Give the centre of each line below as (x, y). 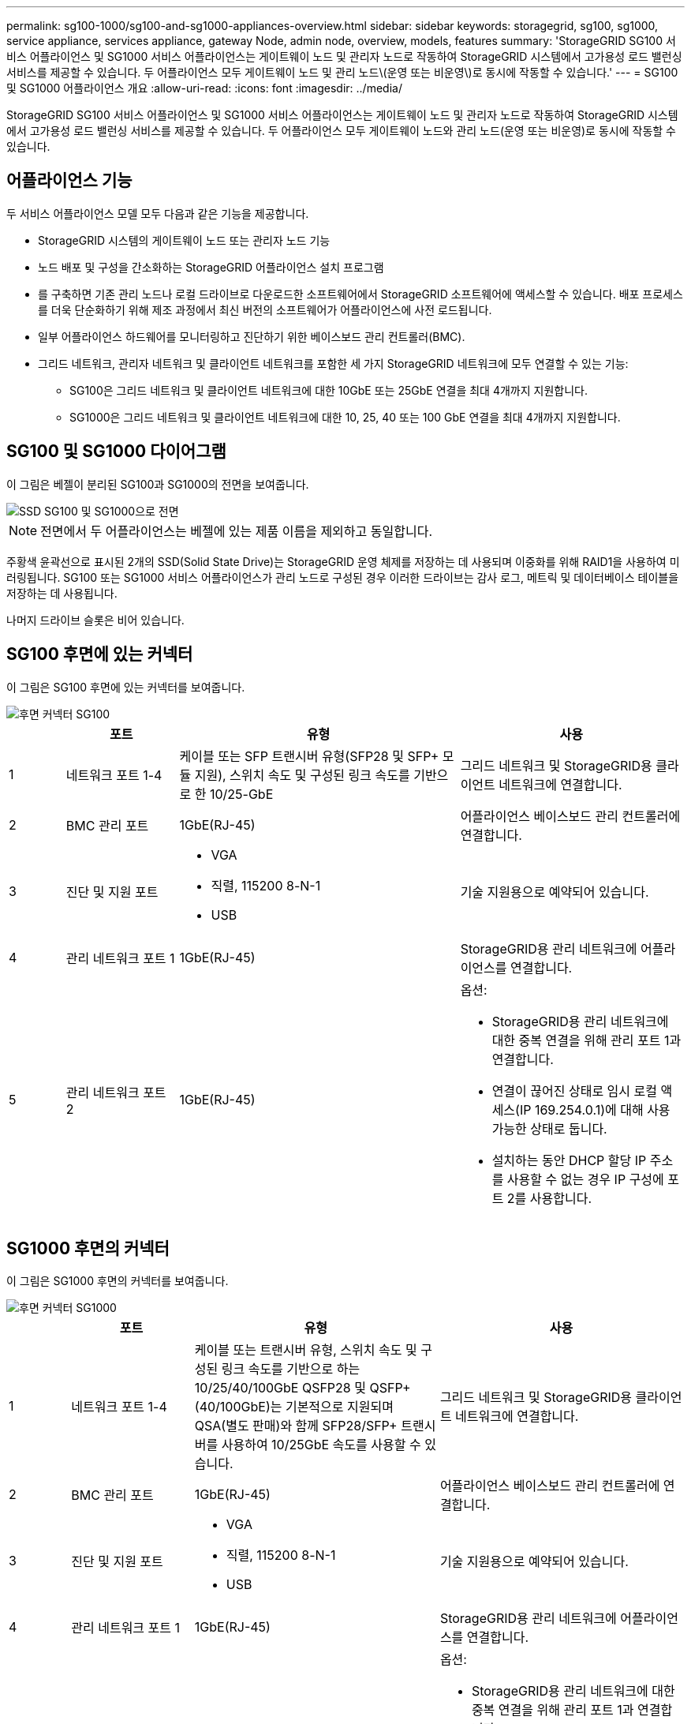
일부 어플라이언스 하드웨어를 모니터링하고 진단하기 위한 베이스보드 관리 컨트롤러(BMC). (252, 336)
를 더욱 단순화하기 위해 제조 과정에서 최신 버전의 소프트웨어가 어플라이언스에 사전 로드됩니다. (265, 309)
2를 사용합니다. (549, 1198)
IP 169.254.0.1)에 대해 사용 (595, 1109)
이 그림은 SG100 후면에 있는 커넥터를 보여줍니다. (126, 687)
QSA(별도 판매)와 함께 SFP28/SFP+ (296, 1426)
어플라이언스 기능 (69, 181)
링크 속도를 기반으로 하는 (291, 1369)
